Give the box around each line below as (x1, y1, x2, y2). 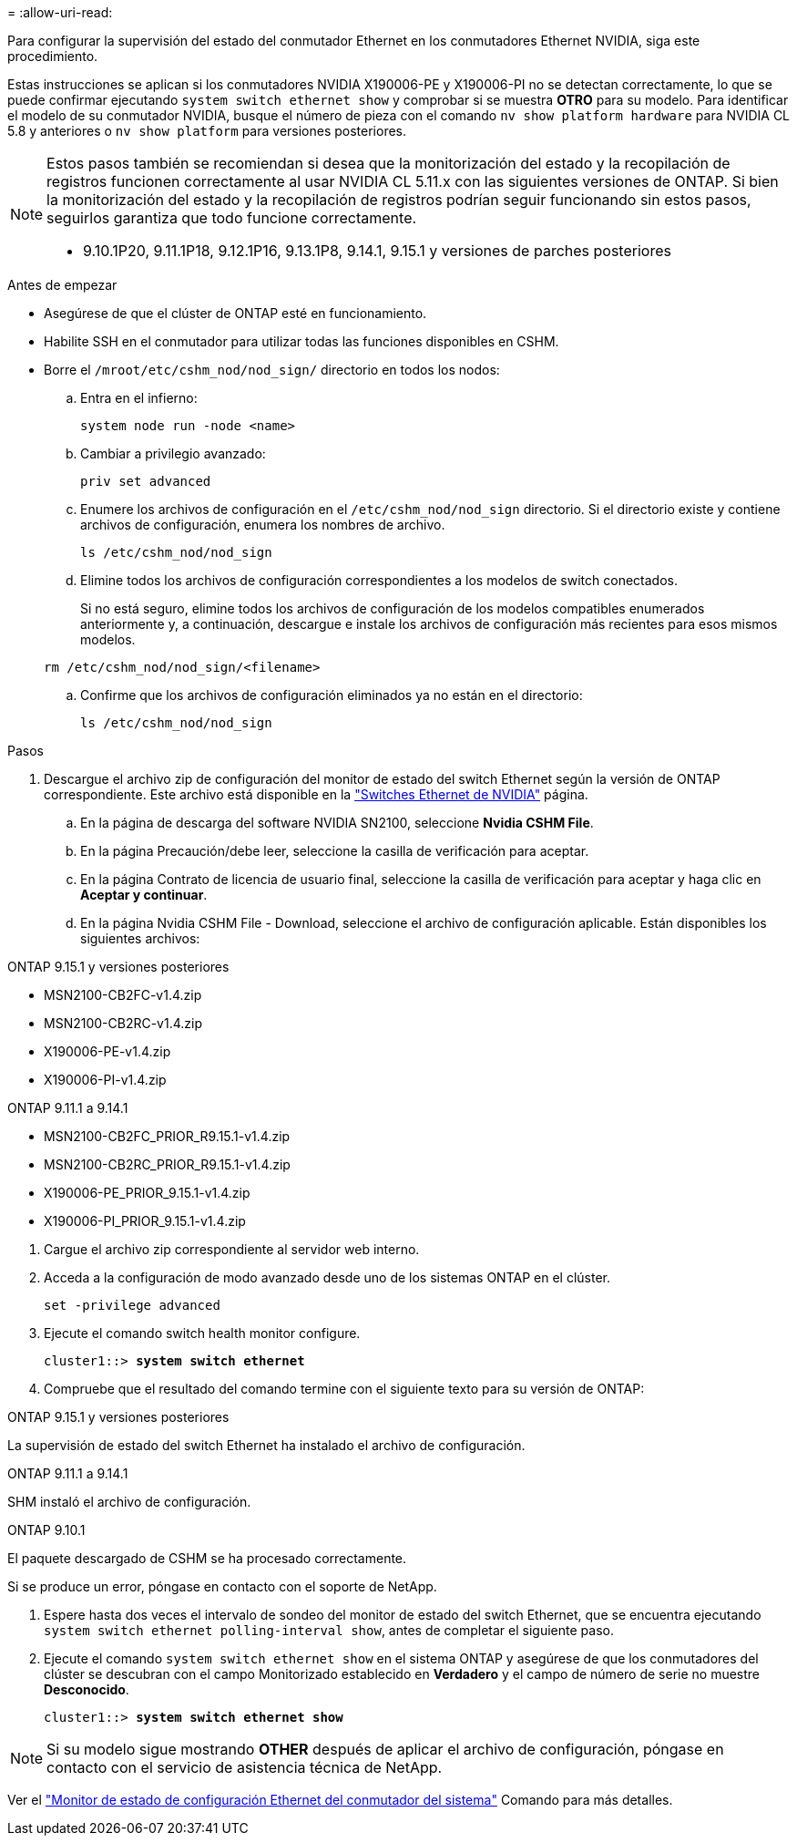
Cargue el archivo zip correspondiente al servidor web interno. (44, 1241, 420, 1257)
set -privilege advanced (44, 1298, 220, 1313)
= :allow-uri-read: (7, 5, 113, 20)
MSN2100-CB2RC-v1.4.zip (44, 1015, 203, 1031)
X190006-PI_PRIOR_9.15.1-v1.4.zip (44, 1213, 246, 1229)
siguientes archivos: (80, 931, 200, 946)
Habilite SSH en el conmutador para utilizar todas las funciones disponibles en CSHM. (44, 334, 559, 349)
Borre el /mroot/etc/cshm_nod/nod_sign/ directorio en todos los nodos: (44, 362, 500, 377)
